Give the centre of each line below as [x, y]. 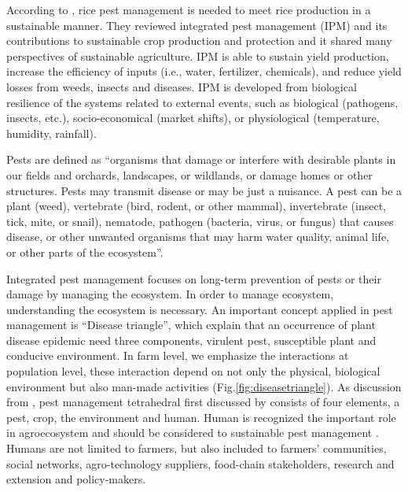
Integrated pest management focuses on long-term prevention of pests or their [194, 278]
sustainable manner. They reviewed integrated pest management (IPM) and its [197, 25]
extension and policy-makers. [76, 479]
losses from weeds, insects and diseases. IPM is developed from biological [182, 86]
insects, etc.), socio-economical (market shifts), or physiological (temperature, [193, 118]
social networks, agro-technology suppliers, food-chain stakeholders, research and [200, 463]
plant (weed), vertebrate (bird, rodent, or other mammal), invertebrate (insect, [197, 206]
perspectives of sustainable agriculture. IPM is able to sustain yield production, [198, 55]
